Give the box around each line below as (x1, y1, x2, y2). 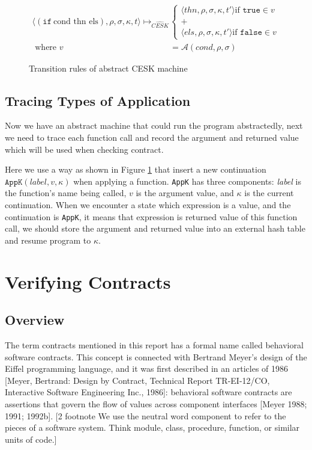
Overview (5, 310, 65, 329)
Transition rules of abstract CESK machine (29, 61, 188, 74)
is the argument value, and (136, 186, 234, 199)
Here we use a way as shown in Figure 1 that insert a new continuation (5, 163, 266, 176)
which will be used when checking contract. (5, 143, 164, 155)
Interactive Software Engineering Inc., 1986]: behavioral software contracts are (5, 386, 292, 398)
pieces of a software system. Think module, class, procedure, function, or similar (5, 421, 300, 434)
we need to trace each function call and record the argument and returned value (5, 131, 299, 144)
